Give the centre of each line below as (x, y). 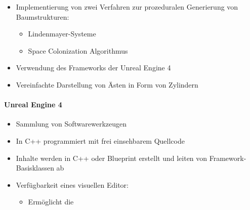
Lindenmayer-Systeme (62, 34)
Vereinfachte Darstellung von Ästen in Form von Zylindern (107, 84)
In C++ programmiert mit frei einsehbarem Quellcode (100, 140)
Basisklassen (35, 168)
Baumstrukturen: (43, 16)
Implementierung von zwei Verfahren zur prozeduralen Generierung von (127, 7)
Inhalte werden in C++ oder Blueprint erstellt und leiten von (112, 158)
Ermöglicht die (51, 202)
